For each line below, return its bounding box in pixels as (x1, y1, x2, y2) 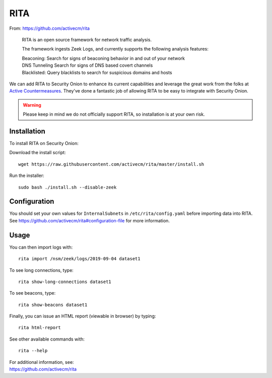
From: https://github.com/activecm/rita (9, 25, 90, 31)
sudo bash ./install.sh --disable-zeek (18, 184, 117, 190)
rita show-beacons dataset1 (18, 302, 88, 308)
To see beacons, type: (9, 290, 56, 296)
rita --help (18, 348, 48, 354)
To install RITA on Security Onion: (9, 140, 79, 146)
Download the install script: (9, 150, 66, 156)
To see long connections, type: (9, 267, 74, 273)
